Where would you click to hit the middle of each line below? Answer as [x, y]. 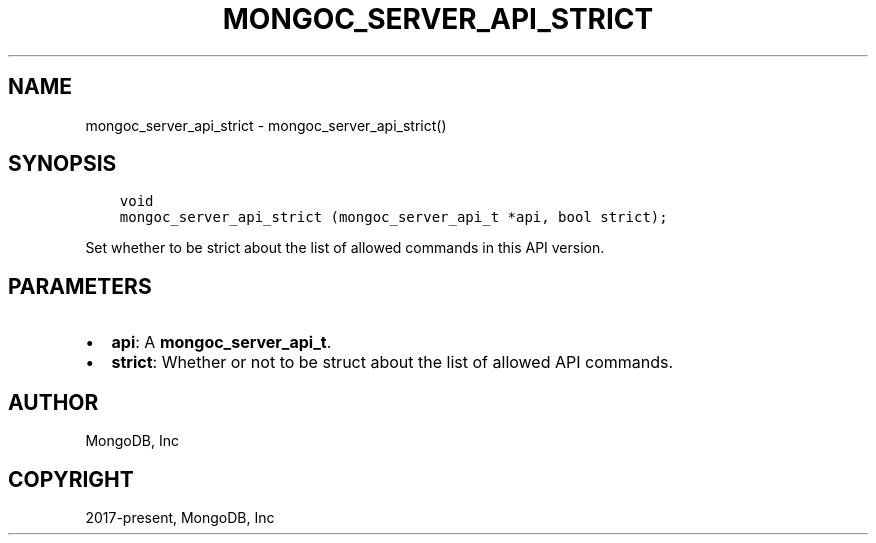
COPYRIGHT [71, 479]
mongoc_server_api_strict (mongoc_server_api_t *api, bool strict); [393, 217]
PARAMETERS [80, 286]
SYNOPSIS [62, 164]
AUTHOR [53, 402]
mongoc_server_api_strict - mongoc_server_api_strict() [266, 125]
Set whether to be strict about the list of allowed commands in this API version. [345, 248]
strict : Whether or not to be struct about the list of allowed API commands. [392, 362]
